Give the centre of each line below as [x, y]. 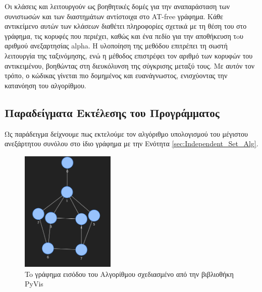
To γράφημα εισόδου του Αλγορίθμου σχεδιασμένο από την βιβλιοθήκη [129, 274]
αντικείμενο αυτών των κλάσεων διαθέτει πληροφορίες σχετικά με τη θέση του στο [126, 26]
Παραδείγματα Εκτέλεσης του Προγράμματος [112, 112]
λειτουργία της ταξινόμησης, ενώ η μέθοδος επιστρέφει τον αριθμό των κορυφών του [129, 55]
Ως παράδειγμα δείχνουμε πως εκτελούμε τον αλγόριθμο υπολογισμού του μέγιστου [126, 133]
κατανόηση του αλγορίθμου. [45, 85]
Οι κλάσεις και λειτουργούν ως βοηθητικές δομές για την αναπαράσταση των [117, 6]
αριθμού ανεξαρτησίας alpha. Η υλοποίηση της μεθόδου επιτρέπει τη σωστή [116, 46]
